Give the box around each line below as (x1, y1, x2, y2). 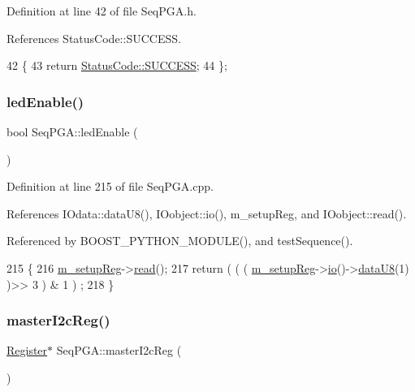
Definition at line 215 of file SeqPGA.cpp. (6, 178, 214, 195)
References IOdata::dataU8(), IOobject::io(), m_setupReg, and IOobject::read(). (6, 205, 407, 222)
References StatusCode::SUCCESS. (6, 29, 181, 46)
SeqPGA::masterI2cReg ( (56, 342, 182, 359)
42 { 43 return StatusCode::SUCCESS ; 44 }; (6, 57, 227, 74)
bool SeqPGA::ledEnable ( (6, 123, 138, 140)
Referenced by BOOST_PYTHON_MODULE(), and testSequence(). (6, 232, 353, 249)
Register (6, 342, 48, 359)
